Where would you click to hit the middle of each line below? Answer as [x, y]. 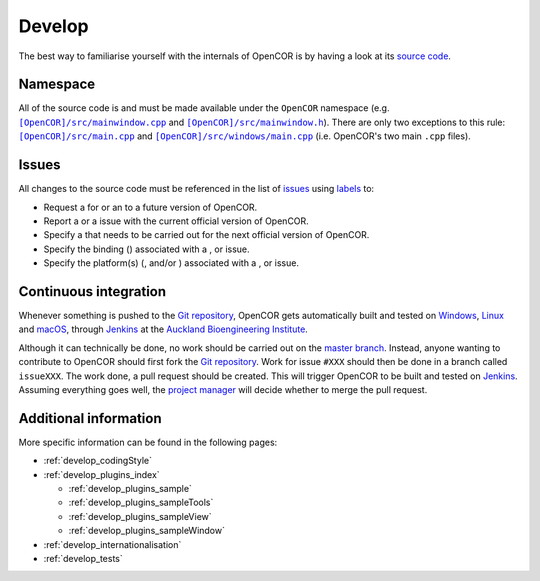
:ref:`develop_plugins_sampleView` [140, 516]
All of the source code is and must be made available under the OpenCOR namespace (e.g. [204, 108]
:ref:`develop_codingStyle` [97, 461]
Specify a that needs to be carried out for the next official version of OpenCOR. [206, 235]
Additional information [90, 418]
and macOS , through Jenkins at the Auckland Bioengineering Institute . [163, 329]
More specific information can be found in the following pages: [148, 442]
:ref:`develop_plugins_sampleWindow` [146, 531]
